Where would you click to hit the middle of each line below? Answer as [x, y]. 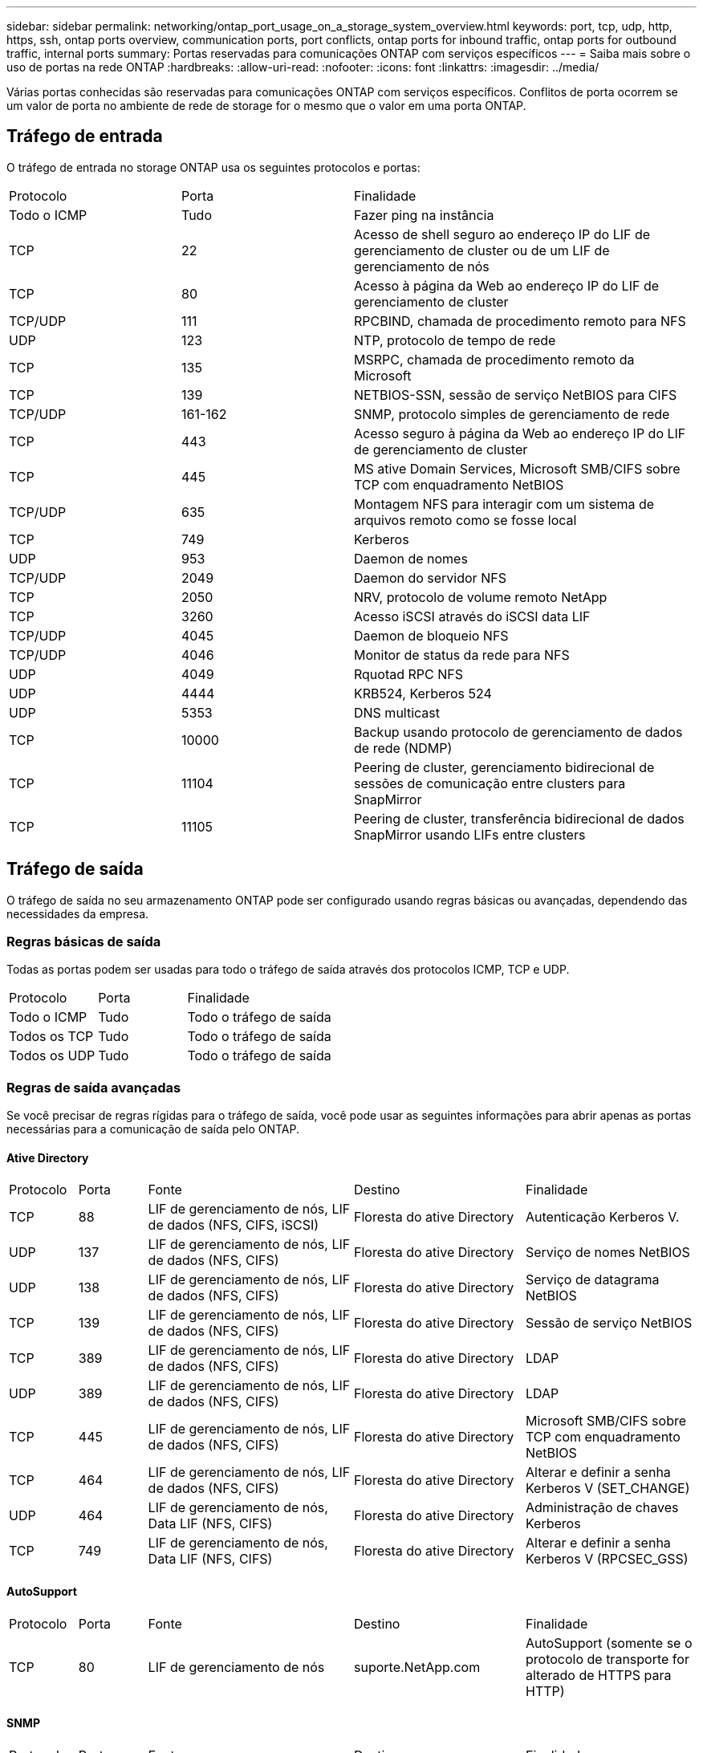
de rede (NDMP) [403, 748]
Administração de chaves [602, 1508]
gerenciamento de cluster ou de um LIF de [482, 250]
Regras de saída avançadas [94, 1087]
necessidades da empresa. [78, 913]
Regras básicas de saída [84, 942]
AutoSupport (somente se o [609, 1643]
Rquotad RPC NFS [408, 674]
